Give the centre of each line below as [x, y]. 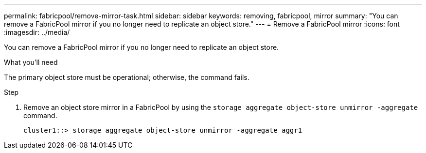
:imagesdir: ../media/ [37, 32]
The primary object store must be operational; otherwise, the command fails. [127, 77]
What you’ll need [31, 62]
